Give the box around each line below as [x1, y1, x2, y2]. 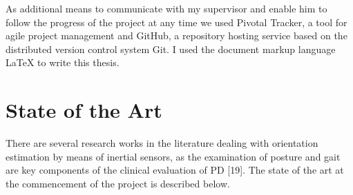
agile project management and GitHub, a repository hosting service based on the [6, 28, 347, 43]
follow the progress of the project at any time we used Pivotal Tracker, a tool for [6, 14, 347, 29]
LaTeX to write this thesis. [6, 55, 120, 70]
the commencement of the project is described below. [6, 176, 230, 190]
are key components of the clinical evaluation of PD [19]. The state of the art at [6, 163, 344, 177]
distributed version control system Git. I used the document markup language [6, 41, 336, 56]
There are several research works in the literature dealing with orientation [6, 136, 318, 150]
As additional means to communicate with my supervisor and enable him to [6, 1, 327, 15]
